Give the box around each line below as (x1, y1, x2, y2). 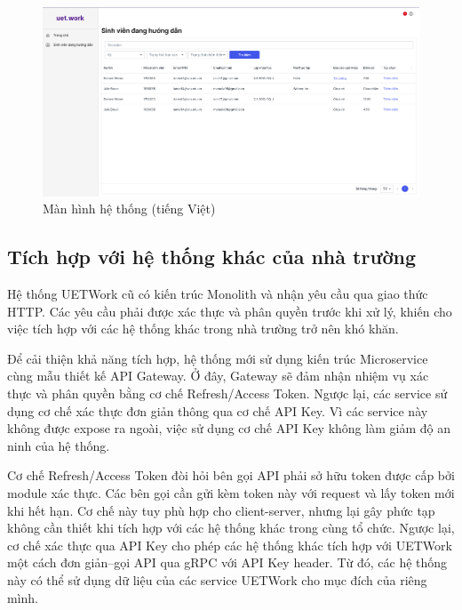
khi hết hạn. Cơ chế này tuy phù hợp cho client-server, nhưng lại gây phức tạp (7, 501, 435, 519)
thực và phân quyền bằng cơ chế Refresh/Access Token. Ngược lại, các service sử (7, 383, 448, 402)
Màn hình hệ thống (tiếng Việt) (43, 199, 216, 218)
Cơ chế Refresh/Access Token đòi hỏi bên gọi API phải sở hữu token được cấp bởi (7, 466, 455, 485)
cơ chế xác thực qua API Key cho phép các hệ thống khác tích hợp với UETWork (7, 535, 452, 554)
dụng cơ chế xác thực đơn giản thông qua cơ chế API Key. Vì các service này (7, 401, 428, 420)
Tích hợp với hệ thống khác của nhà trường (7, 243, 417, 270)
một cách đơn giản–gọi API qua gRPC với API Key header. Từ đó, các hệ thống (7, 553, 448, 572)
